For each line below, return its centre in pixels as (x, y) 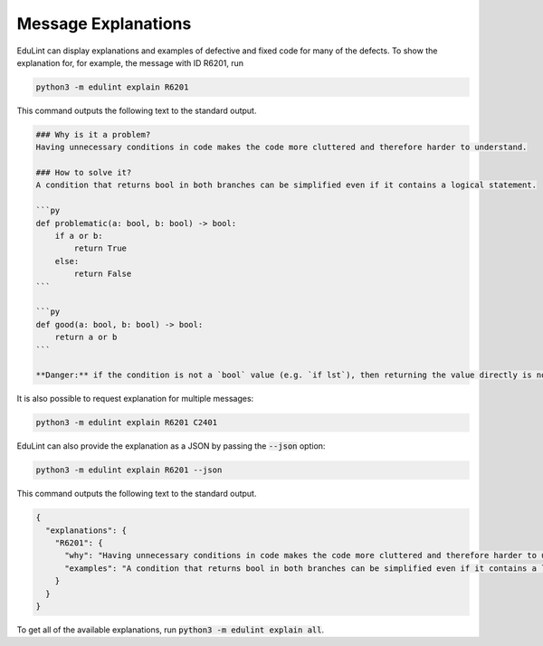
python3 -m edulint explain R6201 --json (129, 470)
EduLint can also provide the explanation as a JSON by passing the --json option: (171, 446)
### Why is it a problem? (93, 134)
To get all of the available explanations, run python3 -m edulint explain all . (171, 630)
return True (100, 248)
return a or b (86, 337)
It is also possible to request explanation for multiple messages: (135, 399)
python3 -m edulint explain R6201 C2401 (126, 423)
